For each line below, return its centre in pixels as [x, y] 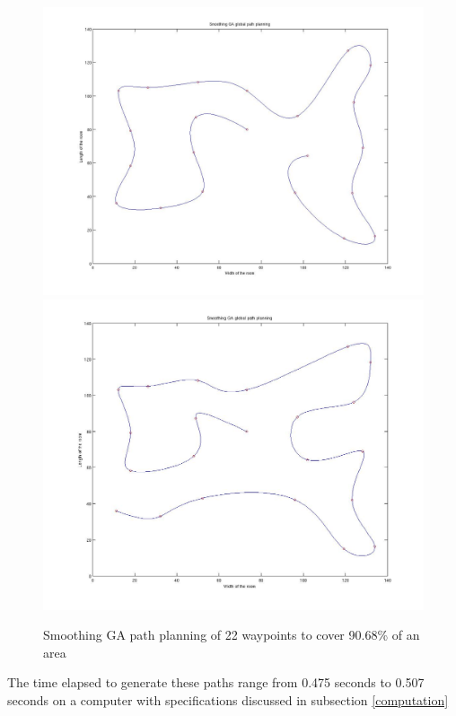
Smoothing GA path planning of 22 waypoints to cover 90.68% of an [232, 635]
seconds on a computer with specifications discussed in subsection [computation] [228, 700]
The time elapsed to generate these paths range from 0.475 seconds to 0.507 [216, 682]
